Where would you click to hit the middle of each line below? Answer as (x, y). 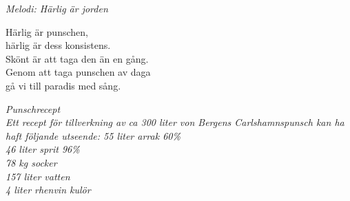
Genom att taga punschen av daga (78, 72)
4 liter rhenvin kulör (48, 190)
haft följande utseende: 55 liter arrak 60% (93, 135)
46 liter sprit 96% (43, 149)
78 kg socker (31, 162)
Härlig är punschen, (47, 31)
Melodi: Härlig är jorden (57, 8)
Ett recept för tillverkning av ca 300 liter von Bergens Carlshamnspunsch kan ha (175, 122)
